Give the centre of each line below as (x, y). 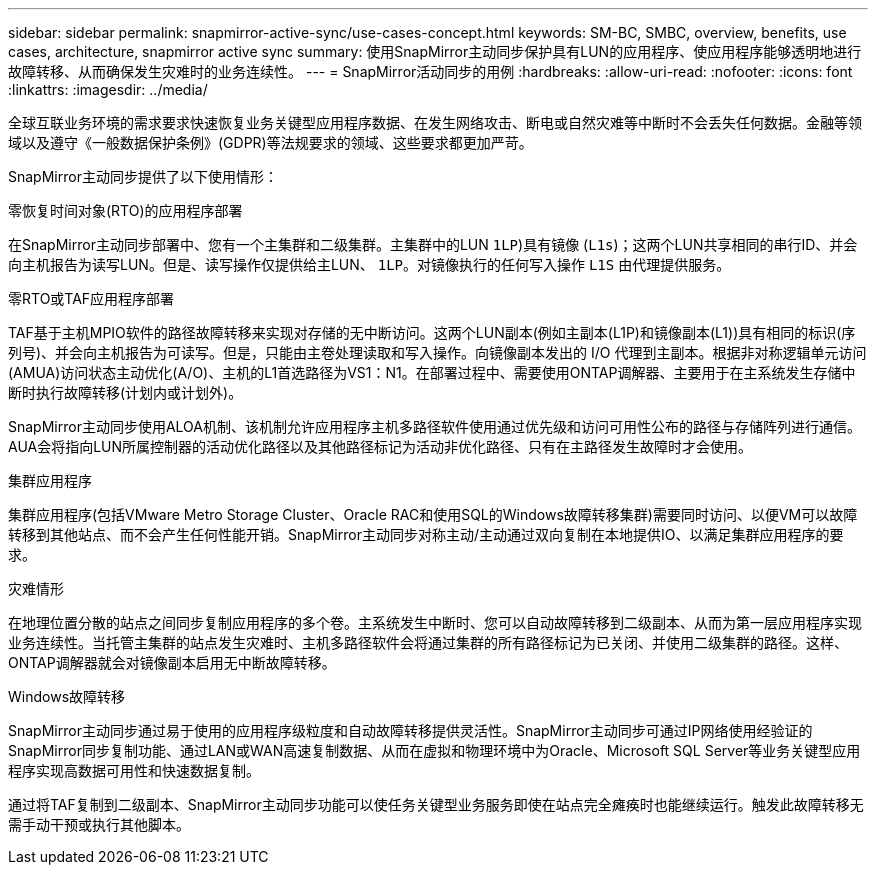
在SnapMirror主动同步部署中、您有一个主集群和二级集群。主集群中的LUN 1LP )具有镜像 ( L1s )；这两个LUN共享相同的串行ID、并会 (433, 244)
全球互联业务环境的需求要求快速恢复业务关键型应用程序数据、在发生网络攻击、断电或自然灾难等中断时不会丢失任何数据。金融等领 (435, 122)
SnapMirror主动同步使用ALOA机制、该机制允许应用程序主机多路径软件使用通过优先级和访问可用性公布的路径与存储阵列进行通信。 (434, 426)
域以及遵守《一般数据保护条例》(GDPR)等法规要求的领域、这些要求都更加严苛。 (270, 142)
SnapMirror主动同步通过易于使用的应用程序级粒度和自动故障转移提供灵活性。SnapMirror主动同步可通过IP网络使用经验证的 (410, 730)
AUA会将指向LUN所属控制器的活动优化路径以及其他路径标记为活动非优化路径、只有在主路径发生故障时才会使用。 (380, 446)
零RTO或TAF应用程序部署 (91, 298)
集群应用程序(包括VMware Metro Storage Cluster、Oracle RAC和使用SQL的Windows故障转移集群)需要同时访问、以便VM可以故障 (433, 514)
